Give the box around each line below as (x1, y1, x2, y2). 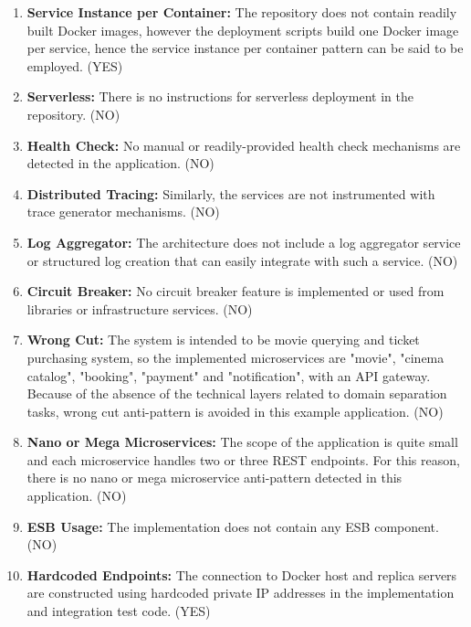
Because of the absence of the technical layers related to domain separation (26, 384, 447, 403)
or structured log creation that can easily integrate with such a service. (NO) (26, 250, 458, 270)
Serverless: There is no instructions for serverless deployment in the (26, 87, 413, 106)
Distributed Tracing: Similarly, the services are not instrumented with (26, 184, 435, 203)
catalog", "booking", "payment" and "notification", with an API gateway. (26, 366, 431, 385)
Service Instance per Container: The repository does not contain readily (26, 3, 457, 21)
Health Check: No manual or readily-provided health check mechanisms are (26, 135, 461, 154)
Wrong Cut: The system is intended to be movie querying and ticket (26, 330, 420, 349)
